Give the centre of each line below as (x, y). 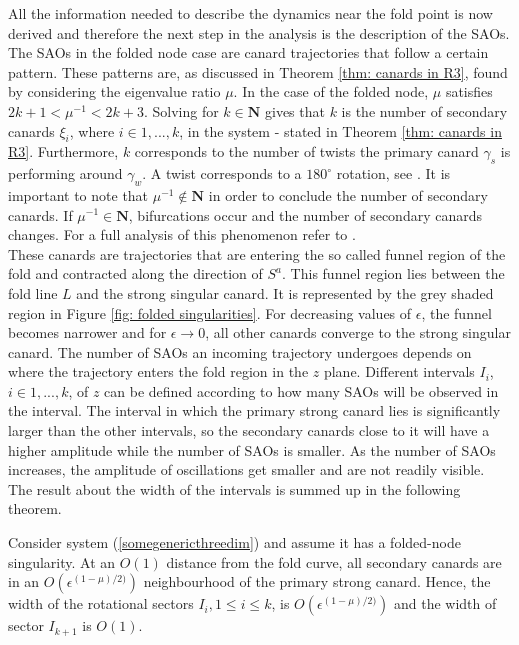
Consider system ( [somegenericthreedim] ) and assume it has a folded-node (234, 542)
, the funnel (456, 312)
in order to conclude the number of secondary (348, 194)
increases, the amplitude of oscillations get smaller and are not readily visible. (246, 469)
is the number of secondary (424, 110)
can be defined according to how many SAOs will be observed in (301, 390)
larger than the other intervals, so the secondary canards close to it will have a (249, 430)
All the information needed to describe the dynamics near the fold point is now (250, 13)
